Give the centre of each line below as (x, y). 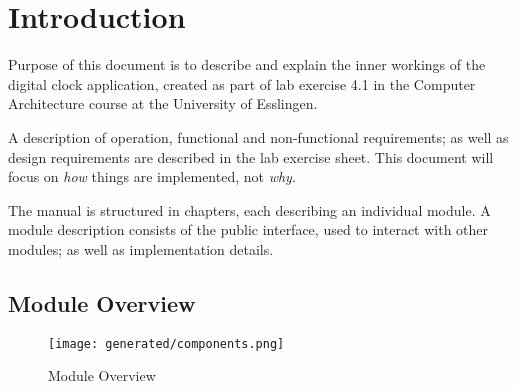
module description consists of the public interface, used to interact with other (248, 229)
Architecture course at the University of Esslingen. (163, 103)
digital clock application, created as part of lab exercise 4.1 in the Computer (242, 83)
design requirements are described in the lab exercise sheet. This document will (251, 156)
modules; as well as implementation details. (141, 248)
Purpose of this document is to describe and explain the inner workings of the (247, 64)
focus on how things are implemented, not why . (152, 176)
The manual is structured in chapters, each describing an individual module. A (249, 209)
